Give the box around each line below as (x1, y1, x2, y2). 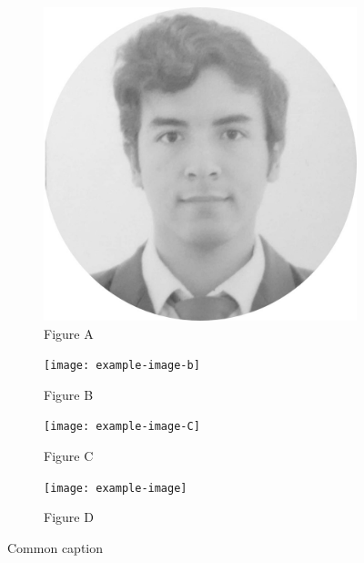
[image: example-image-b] (44, 359, 200, 373)
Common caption (7, 537, 103, 557)
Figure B (44, 384, 94, 404)
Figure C (44, 446, 94, 466)
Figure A (44, 323, 94, 343)
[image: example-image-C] (44, 420, 200, 434)
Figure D (44, 507, 94, 527)
